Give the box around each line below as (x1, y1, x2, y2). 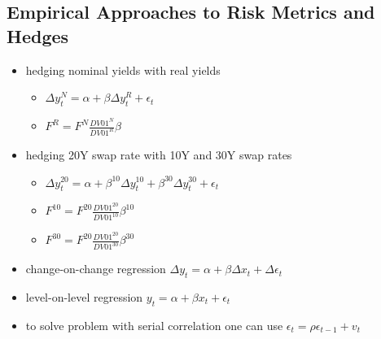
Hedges (7, 23, 69, 48)
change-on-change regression (25, 260, 166, 277)
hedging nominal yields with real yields (25, 61, 221, 78)
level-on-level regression (25, 289, 143, 306)
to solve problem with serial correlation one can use (25, 316, 283, 333)
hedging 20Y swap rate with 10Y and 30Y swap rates (25, 146, 292, 163)
